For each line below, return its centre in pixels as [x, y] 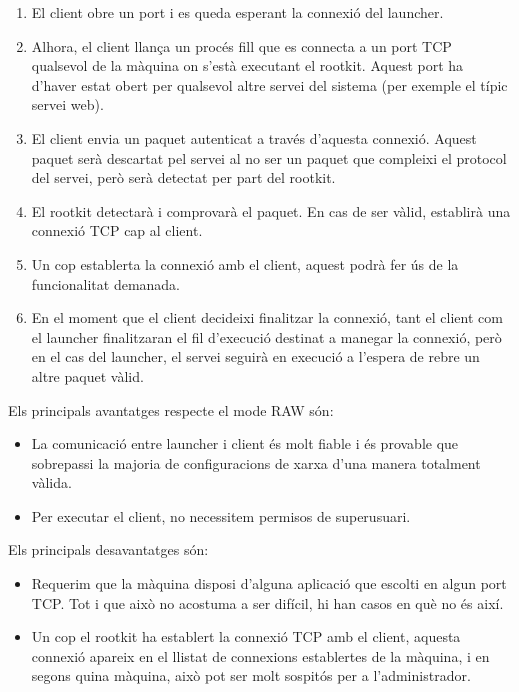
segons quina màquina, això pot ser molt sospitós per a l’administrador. [251, 675]
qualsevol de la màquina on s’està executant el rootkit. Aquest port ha [247, 65]
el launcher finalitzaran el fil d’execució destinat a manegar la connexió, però [266, 336]
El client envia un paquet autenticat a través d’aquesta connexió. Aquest [254, 137]
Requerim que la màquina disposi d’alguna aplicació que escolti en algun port [269, 583]
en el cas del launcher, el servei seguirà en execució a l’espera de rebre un [255, 356]
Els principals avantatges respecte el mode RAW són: [171, 409]
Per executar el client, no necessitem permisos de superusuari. [221, 515]
